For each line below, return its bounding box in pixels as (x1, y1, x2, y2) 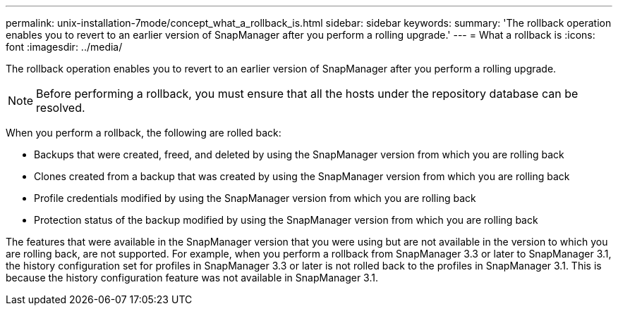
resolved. (36, 101, 85, 115)
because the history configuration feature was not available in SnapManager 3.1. (6, 272, 379, 284)
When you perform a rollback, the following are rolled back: (6, 127, 281, 139)
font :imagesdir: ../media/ (6, 41, 123, 53)
